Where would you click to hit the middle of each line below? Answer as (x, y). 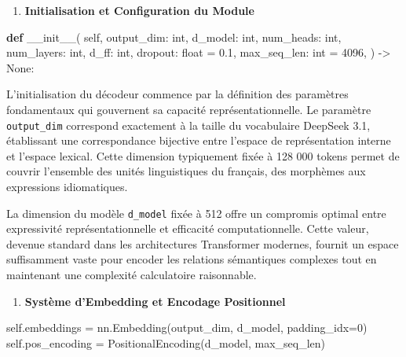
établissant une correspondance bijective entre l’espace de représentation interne (199, 140)
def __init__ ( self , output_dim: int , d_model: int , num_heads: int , (174, 37)
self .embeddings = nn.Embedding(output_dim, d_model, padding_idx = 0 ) (187, 328)
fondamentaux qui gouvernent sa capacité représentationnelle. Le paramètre (189, 109)
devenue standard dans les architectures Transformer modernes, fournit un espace (203, 243)
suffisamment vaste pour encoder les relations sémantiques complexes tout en (192, 259)
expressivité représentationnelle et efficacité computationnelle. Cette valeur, (188, 228)
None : (20, 67)
